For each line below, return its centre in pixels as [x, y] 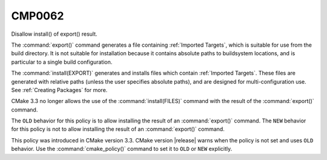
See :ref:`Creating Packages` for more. [59, 90]
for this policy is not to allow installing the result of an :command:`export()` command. [118, 129]
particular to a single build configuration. [62, 62]
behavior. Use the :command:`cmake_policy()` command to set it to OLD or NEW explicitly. [122, 149]
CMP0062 [38, 16]
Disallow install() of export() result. [54, 34]
